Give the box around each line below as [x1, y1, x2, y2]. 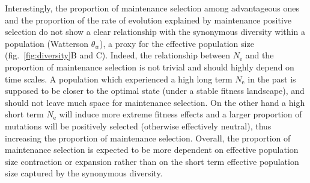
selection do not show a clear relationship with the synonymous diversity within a [5, 25, 305, 38]
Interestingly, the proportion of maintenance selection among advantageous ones [5, 2, 300, 14]
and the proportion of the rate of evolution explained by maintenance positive [5, 13, 292, 26]
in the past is [248, 72, 296, 85]
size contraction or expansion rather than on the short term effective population [5, 155, 299, 167]
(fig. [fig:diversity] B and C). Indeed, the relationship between [5, 49, 230, 61]
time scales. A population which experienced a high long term [5, 72, 232, 85]
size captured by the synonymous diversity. [5, 167, 163, 179]
